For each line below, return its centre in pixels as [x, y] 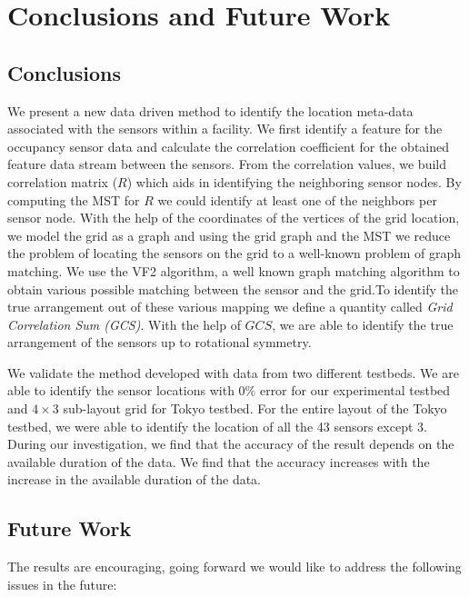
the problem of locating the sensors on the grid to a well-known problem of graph [234, 253]
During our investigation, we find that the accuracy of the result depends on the [231, 444]
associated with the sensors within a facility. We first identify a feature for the [225, 129]
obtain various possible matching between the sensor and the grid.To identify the [233, 289]
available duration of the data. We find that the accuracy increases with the [219, 461]
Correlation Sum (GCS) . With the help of [124, 324]
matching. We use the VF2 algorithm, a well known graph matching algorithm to [234, 270]
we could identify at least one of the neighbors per [297, 199]
